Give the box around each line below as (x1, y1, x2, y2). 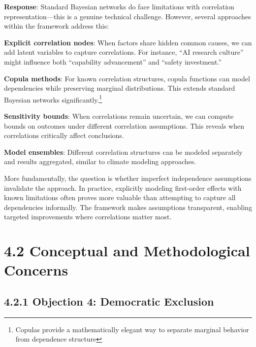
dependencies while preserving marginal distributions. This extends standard (4, 83, 235, 93)
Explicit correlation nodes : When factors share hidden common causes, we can (4, 37, 252, 47)
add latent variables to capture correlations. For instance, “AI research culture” (4, 47, 244, 57)
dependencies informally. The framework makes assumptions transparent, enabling (4, 202, 252, 212)
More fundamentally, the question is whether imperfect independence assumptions (4, 173, 252, 183)
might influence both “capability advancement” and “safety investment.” (4, 56, 222, 67)
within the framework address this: (4, 21, 109, 31)
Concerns (4, 260, 68, 280)
